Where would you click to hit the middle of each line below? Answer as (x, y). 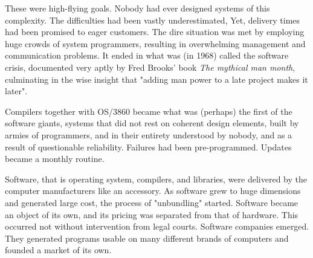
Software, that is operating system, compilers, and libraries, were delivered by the (156, 179)
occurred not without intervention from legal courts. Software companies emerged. (157, 226)
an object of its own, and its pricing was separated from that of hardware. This (152, 214)
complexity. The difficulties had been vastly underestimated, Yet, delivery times (153, 20)
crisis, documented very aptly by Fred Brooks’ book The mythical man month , (150, 67)
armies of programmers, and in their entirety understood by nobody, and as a (149, 134)
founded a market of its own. (58, 250)
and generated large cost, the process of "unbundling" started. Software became (152, 202)
